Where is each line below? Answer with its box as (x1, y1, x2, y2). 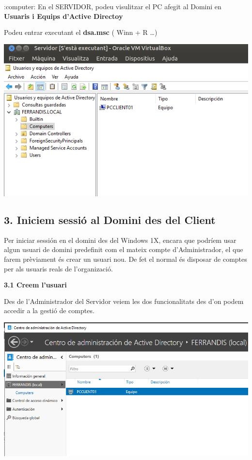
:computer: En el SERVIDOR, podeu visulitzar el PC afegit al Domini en (4, 1, 221, 11)
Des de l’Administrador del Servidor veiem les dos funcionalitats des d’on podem (4, 296, 244, 306)
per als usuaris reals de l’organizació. (4, 263, 113, 273)
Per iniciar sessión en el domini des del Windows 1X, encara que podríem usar (4, 235, 236, 245)
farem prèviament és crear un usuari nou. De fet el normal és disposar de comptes (4, 254, 247, 264)
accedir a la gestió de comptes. (4, 305, 94, 316)
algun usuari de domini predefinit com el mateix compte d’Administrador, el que (4, 244, 243, 254)
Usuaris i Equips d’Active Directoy (4, 11, 123, 21)
